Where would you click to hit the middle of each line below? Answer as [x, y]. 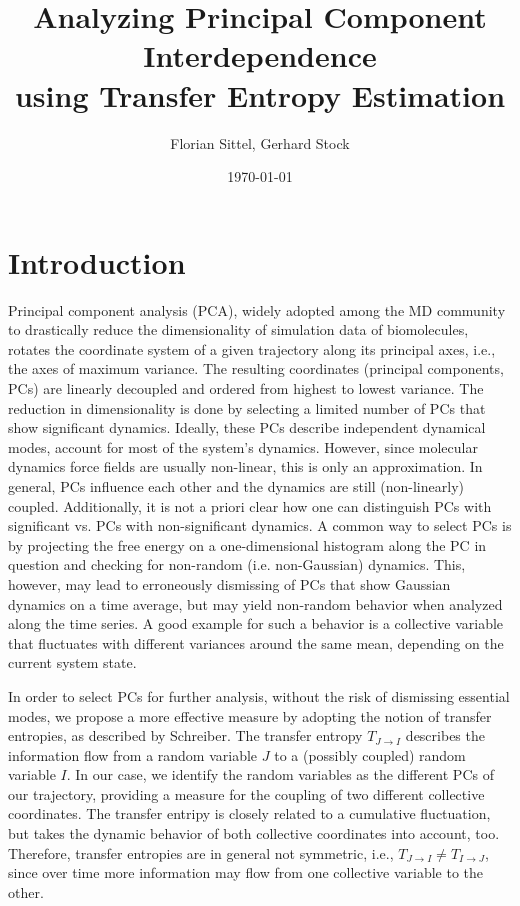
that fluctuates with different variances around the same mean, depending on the [256, 642]
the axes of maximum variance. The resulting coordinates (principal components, [256, 368]
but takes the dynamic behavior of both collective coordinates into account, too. [254, 833]
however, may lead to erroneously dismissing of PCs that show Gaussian [229, 583]
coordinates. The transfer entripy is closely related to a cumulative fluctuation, [249, 813]
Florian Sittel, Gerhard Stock [260, 142]
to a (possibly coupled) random [370, 754]
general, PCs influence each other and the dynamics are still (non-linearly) [236, 485]
